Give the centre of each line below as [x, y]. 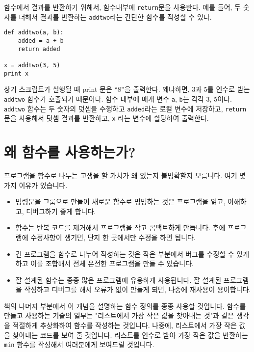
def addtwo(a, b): [34, 33]
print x [16, 73]
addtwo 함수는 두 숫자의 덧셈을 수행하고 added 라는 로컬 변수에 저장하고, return [125, 108]
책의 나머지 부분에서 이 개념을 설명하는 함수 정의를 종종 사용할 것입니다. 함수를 [125, 306]
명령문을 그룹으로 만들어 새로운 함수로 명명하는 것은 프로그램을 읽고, [120, 202]
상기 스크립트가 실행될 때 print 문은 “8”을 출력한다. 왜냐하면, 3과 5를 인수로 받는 [127, 89]
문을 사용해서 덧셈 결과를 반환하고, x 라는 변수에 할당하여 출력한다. [106, 118]
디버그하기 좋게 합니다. [61, 211]
